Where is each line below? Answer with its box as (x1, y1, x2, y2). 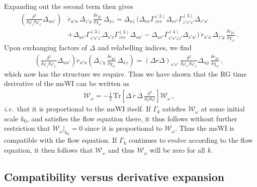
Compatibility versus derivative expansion (4, 169, 225, 185)
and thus (108, 145, 135, 155)
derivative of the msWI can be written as (4, 78, 129, 89)
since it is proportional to (85, 123, 163, 133)
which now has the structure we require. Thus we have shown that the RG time (4, 68, 247, 79)
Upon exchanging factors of (4, 42, 87, 53)
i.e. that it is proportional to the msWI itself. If (4, 103, 151, 114)
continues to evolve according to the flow (128, 135, 253, 145)
